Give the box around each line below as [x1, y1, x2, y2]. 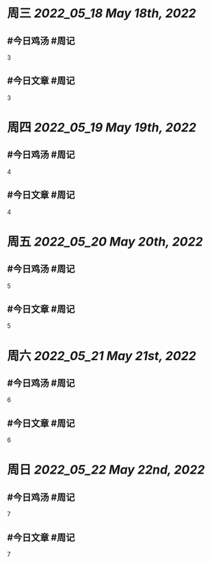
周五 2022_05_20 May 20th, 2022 [7, 233, 203, 249]
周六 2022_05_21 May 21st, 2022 [7, 348, 196, 363]
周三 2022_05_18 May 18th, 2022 [7, 5, 196, 21]
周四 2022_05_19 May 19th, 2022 [7, 120, 197, 135]
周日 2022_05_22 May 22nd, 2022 [7, 462, 205, 478]
